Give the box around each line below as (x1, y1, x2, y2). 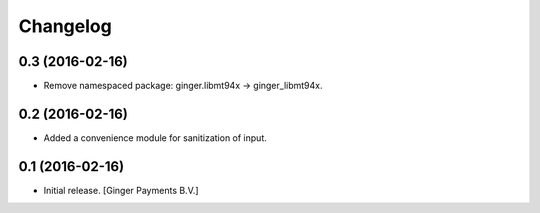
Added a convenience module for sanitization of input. (43, 131, 267, 144)
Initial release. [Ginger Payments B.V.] (43, 184, 199, 196)
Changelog (18, 15, 112, 37)
